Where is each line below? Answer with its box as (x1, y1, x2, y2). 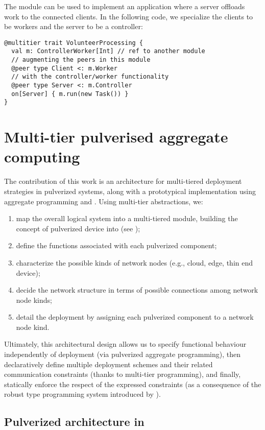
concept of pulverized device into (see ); (16, 223, 140, 233)
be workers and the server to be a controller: (4, 21, 143, 32)
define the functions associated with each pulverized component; (16, 240, 217, 251)
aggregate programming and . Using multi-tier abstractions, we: (4, 196, 203, 206)
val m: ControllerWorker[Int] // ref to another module (11, 47, 205, 55)
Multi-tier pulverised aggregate (4, 126, 228, 147)
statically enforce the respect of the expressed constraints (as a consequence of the (4, 378, 261, 389)
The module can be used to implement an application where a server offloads (4, 1, 245, 11)
